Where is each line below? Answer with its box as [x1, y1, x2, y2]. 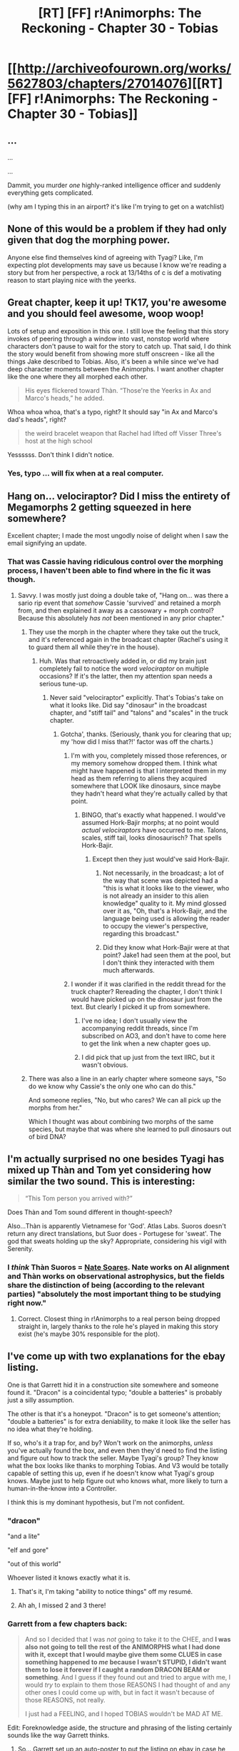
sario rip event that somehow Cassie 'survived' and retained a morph [17, 598, 221, 607]
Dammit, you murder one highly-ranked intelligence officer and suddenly [7, 181, 221, 189]
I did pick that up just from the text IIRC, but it [81, 1053, 215, 1061]
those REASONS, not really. [24, 1696, 106, 1705]
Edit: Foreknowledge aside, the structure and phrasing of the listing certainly [7, 1723, 233, 1732]
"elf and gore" [7, 1545, 49, 1554]
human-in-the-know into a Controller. [7, 1484, 117, 1492]
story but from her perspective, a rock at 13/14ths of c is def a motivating [7, 268, 222, 276]
